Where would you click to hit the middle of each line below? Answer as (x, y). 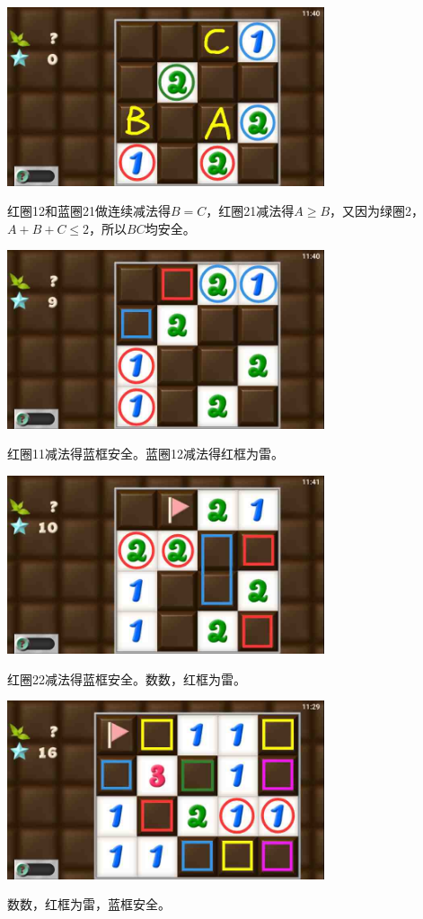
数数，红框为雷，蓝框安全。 (89, 904)
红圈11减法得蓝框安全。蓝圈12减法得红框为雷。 (145, 454)
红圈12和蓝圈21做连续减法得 (89, 211)
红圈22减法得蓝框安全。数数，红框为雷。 (127, 678)
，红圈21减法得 (250, 211)
